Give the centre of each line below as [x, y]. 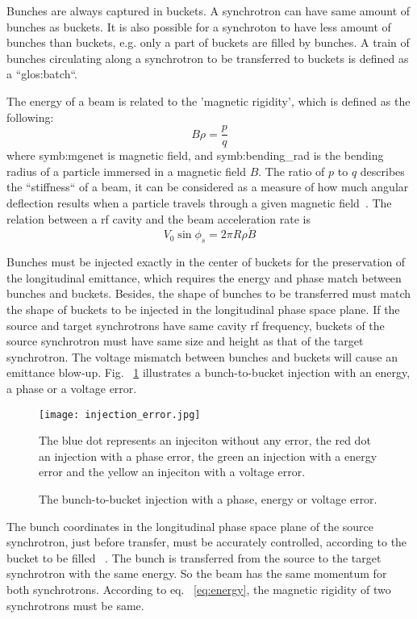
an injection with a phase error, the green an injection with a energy [208, 456]
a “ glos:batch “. [42, 74]
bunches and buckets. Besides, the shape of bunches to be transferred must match [209, 293]
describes [382, 171]
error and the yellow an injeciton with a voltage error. [172, 472]
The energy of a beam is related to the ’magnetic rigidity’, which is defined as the [208, 100]
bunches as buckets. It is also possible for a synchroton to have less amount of [199, 26]
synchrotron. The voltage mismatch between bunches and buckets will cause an [202, 356]
